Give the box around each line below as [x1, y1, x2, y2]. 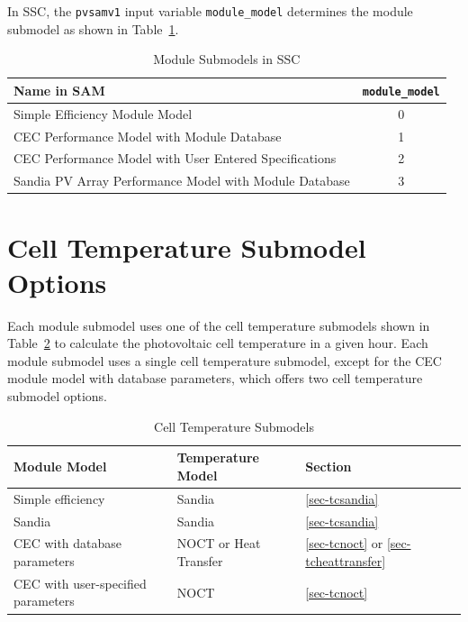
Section [305, 457, 352, 476]
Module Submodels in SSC [153, 50, 301, 69]
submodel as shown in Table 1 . [7, 19, 179, 38]
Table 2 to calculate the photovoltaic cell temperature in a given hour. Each [7, 334, 428, 352]
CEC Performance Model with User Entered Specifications [13, 149, 337, 168]
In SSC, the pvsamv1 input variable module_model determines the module [7, 2, 413, 20]
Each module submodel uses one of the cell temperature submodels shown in [7, 316, 430, 334]
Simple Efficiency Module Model [13, 104, 193, 123]
